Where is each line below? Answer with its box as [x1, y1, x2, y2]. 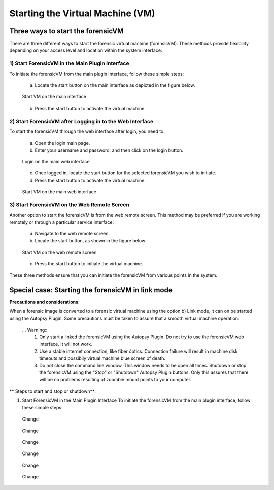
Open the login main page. [35, 140, 90, 146]
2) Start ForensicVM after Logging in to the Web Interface [9, 118, 154, 125]
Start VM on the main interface [22, 94, 86, 100]
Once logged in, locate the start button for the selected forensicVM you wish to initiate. [35, 170, 217, 176]
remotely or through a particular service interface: [9, 219, 114, 225]
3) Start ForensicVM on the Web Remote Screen [9, 201, 129, 208]
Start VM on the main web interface [22, 189, 96, 195]
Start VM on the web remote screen [22, 249, 97, 255]
